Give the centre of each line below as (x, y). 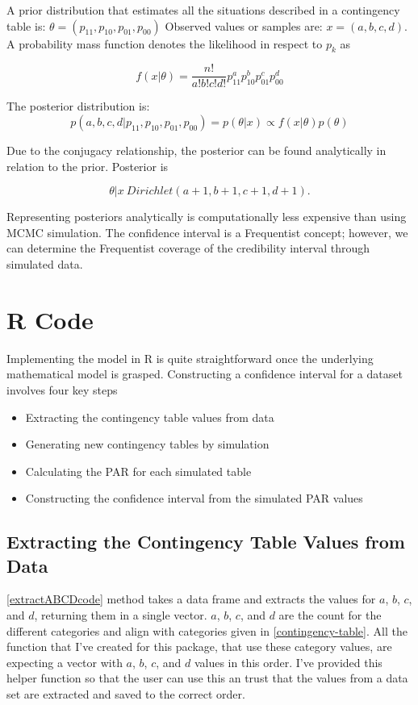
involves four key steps (62, 389)
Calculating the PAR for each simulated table (138, 471)
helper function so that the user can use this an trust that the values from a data (207, 678)
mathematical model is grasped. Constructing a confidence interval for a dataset (205, 374)
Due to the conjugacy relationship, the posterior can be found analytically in (196, 150)
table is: (26, 25)
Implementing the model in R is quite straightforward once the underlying (190, 358)
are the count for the (330, 615)
